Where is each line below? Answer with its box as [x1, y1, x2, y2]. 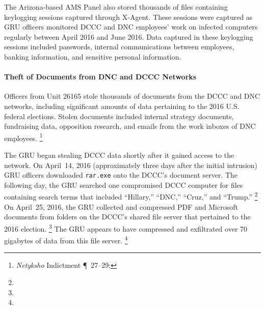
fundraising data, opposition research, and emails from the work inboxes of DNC [4, 121, 256, 131]
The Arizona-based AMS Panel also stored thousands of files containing [4, 2, 228, 12]
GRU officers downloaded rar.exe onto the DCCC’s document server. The [4, 170, 238, 180]
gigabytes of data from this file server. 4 [4, 234, 128, 245]
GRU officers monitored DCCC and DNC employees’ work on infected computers [4, 21, 258, 32]
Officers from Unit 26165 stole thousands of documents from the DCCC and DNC [4, 91, 260, 101]
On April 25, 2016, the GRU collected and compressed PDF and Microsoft [4, 201, 238, 212]
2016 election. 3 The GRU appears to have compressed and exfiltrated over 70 [4, 221, 248, 234]
